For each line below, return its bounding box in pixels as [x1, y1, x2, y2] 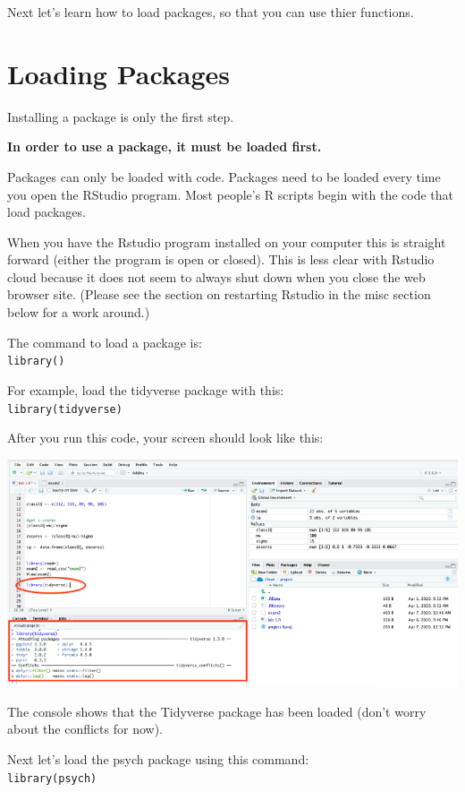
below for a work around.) [7, 303, 150, 322]
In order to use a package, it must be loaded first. [7, 137, 322, 156]
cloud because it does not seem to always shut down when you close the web [7, 267, 426, 286]
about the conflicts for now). [7, 719, 163, 738]
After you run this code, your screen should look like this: [7, 428, 324, 447]
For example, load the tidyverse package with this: [7, 380, 284, 399]
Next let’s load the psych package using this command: [7, 749, 309, 768]
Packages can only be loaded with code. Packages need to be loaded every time [7, 167, 441, 185]
